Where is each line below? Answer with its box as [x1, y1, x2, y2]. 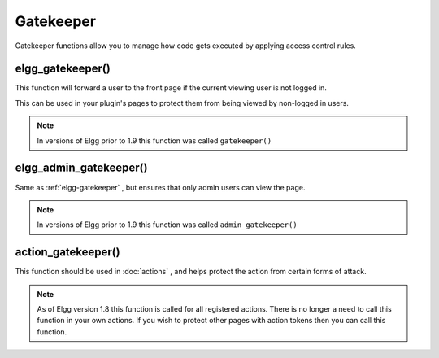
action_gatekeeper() [15, 245, 121, 260]
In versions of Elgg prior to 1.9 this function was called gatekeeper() [37, 135, 272, 146]
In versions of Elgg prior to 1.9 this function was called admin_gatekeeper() [37, 220, 298, 229]
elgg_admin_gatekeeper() [15, 161, 148, 175]
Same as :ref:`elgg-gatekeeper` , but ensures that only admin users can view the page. [15, 182, 306, 192]
